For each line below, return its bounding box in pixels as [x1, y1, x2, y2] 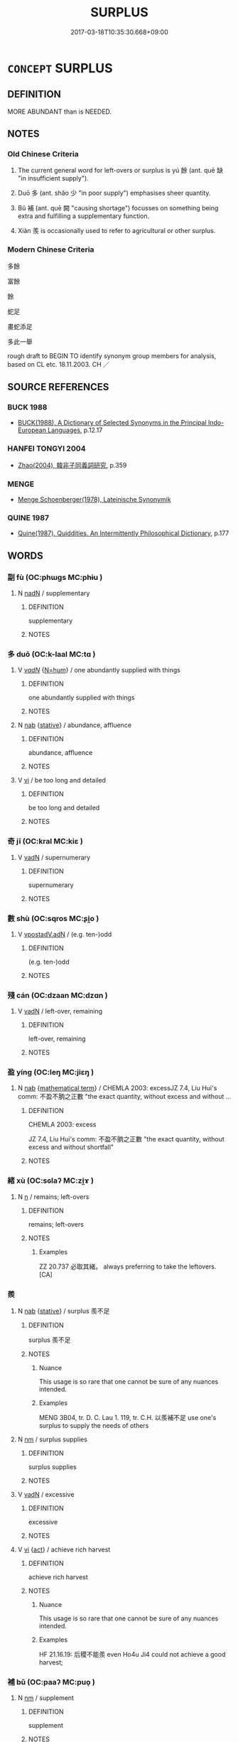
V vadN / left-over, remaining [17, 1007, 103, 1016]
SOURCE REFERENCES [7, 381, 109, 393]
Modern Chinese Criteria [7, 244, 94, 254]
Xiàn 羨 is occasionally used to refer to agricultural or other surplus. [17, 227, 216, 235]
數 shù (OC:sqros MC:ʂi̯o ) [7, 913, 99, 923]
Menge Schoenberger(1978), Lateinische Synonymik [17, 495, 172, 504]
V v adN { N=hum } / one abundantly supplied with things [17, 666, 181, 674]
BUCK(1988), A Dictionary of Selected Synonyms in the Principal [17, 419, 207, 427]
